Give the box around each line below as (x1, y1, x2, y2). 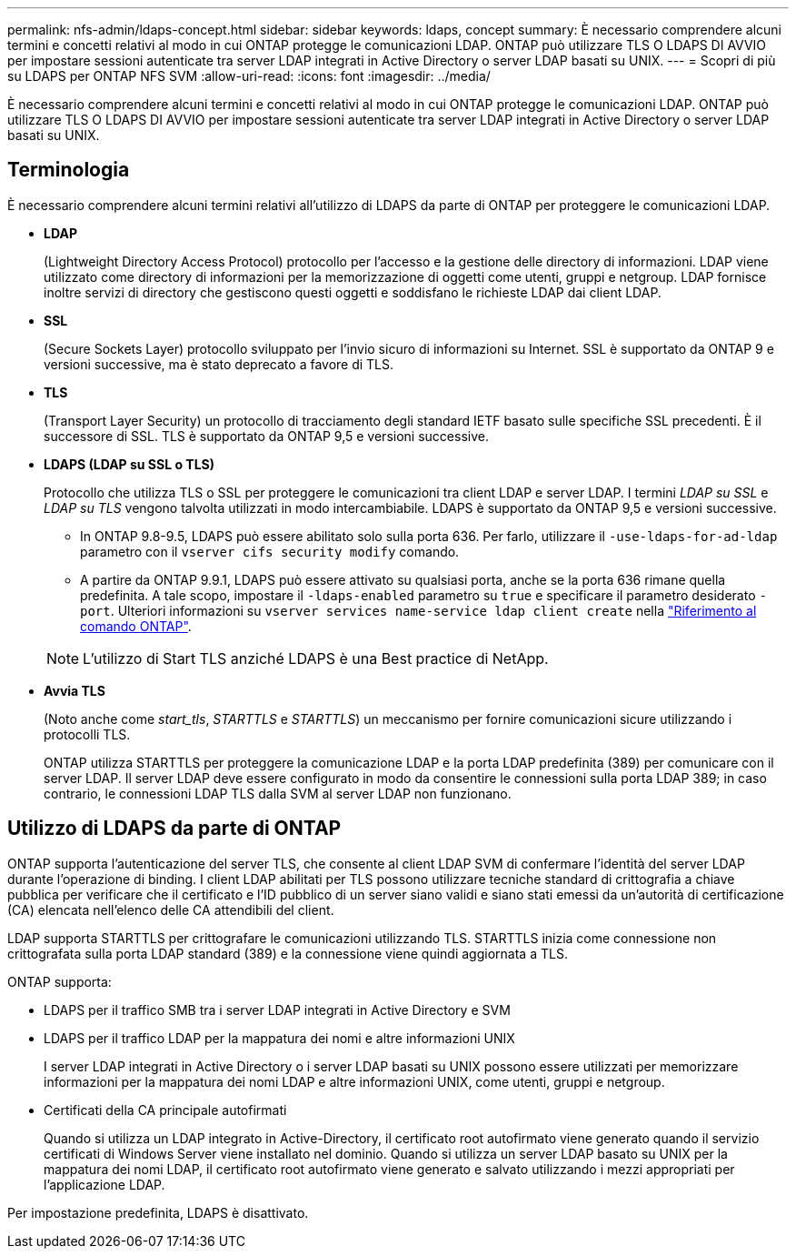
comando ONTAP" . (80, 618, 192, 634)
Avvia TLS (44, 682, 105, 698)
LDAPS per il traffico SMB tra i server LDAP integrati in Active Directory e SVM (44, 1001, 511, 1018)
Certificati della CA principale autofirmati (44, 1101, 287, 1118)
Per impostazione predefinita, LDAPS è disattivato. (7, 1204, 309, 1221)
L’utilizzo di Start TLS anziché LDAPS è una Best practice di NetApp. (83, 648, 549, 668)
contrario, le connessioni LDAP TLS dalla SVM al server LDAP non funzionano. (44, 785, 512, 801)
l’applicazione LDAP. (44, 1176, 165, 1192)
